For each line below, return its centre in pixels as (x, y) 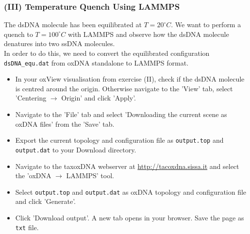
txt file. (27, 227)
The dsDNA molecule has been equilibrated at (73, 25)
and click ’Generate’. (45, 201)
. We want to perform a (206, 25)
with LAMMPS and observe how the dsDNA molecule (148, 34)
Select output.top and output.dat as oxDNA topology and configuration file (131, 192)
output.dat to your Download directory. (76, 149)
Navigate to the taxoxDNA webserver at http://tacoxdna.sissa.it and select (127, 166)
